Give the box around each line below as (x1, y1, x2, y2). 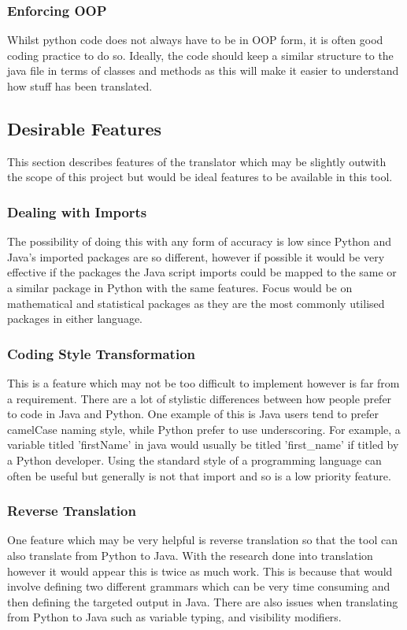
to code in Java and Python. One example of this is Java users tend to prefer (7, 406, 379, 422)
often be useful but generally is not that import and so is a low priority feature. (7, 467, 391, 484)
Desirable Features (7, 116, 162, 140)
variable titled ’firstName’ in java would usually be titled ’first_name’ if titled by (7, 436, 399, 453)
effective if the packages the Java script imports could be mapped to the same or (7, 264, 397, 280)
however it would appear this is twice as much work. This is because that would (7, 562, 393, 579)
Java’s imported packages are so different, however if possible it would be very (7, 248, 385, 265)
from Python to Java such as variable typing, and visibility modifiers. (7, 609, 342, 625)
